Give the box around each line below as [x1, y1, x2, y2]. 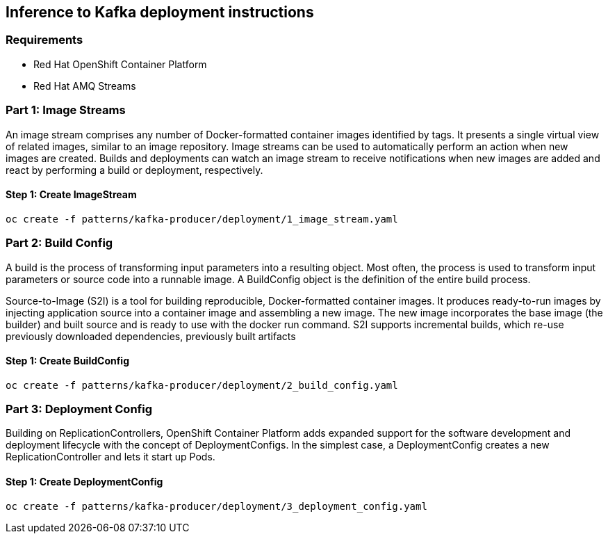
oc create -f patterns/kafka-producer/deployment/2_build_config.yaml [6, 379, 398, 391]
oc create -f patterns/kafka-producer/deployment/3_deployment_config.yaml [6, 500, 427, 512]
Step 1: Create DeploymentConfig [6, 476, 163, 488]
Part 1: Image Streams [6, 103, 126, 118]
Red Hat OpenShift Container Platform [33, 58, 207, 70]
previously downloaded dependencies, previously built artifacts [6, 330, 296, 342]
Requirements [6, 33, 83, 47]
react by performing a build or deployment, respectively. [6, 163, 263, 176]
